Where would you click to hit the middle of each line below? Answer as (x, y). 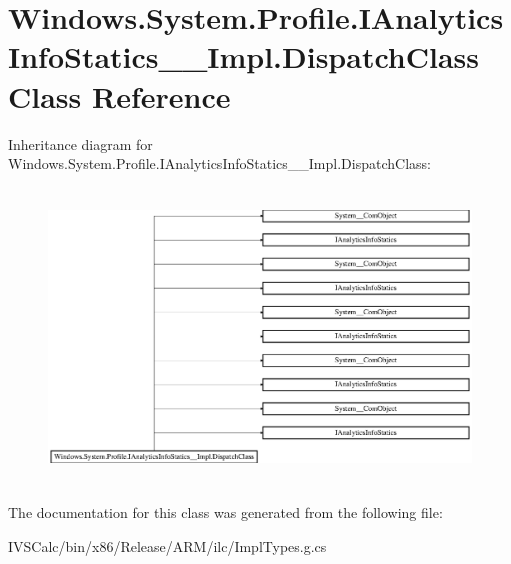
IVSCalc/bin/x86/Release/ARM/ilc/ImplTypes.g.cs (167, 545)
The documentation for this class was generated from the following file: (225, 512)
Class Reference (119, 95)
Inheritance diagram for (80, 143)
